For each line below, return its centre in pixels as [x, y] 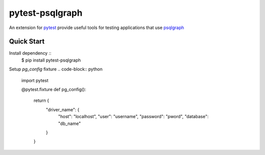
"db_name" [69, 124]
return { [41, 100]
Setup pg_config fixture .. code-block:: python [56, 69]
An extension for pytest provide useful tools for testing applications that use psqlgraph [96, 28]
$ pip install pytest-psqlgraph [51, 60]
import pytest [35, 80]
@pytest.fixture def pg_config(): [54, 90]
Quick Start [27, 42]
